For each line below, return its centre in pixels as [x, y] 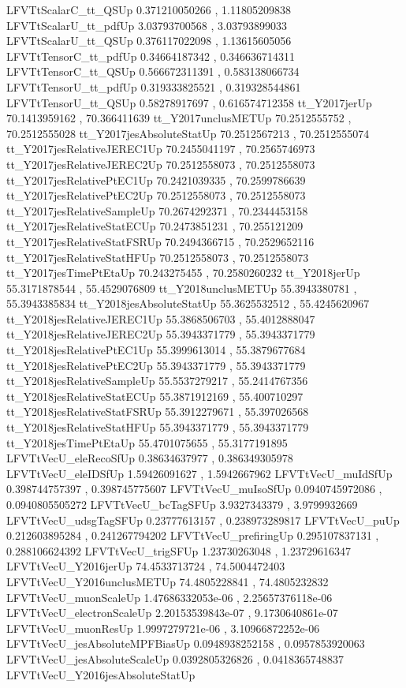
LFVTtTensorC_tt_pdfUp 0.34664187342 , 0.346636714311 [151, 56]
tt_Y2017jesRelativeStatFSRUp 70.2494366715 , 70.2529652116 [160, 241]
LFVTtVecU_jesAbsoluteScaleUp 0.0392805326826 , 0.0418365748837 [175, 658]
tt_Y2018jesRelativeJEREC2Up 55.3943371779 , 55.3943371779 [161, 334]
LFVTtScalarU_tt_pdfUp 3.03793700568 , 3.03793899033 [147, 25]
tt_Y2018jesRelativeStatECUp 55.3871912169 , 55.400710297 [155, 396]
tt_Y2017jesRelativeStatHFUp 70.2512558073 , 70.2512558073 [158, 257]
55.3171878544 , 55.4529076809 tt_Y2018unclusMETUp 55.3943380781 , [182, 288]
